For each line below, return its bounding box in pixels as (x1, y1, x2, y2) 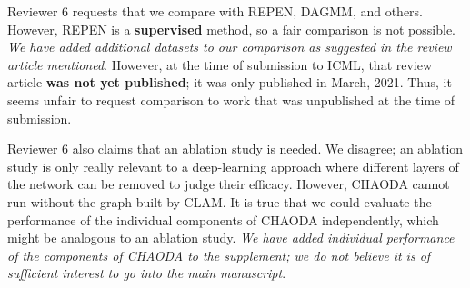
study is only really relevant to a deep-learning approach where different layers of (7, 156, 459, 175)
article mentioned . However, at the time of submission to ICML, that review (7, 55, 433, 74)
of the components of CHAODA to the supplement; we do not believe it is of (7, 245, 431, 264)
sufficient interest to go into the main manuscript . (7, 263, 286, 283)
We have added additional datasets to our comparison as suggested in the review (7, 37, 452, 56)
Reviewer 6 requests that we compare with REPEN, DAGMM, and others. (7, 2, 424, 20)
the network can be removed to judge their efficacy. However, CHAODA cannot (7, 174, 450, 194)
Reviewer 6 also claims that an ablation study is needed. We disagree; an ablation (7, 139, 464, 158)
